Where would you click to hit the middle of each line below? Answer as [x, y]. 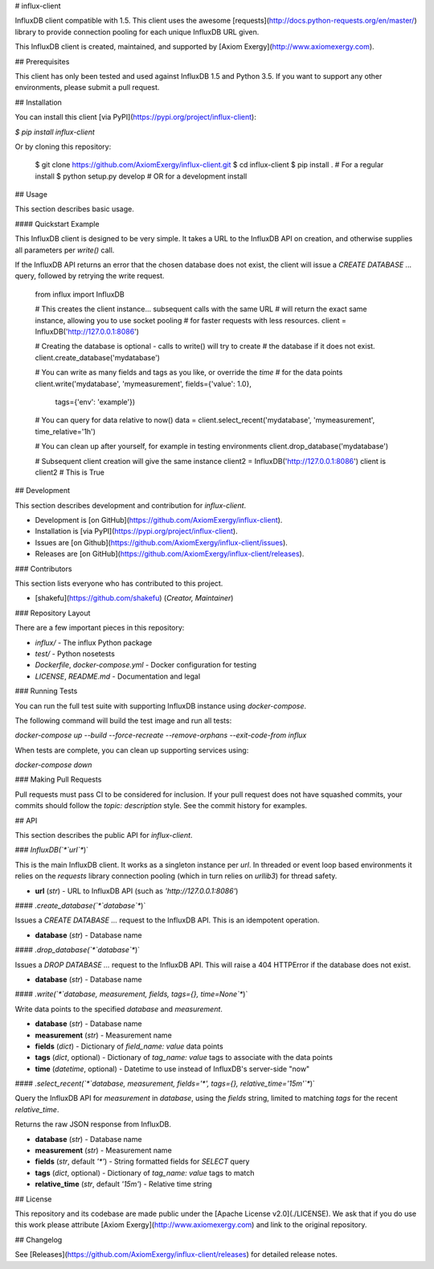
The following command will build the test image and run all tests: [123, 721]
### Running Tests [46, 691]
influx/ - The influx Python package [94, 643]
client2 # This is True [70, 472]
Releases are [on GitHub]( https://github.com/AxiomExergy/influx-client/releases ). [170, 554]
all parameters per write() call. [65, 250]
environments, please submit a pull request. [87, 88]
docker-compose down [53, 765]
